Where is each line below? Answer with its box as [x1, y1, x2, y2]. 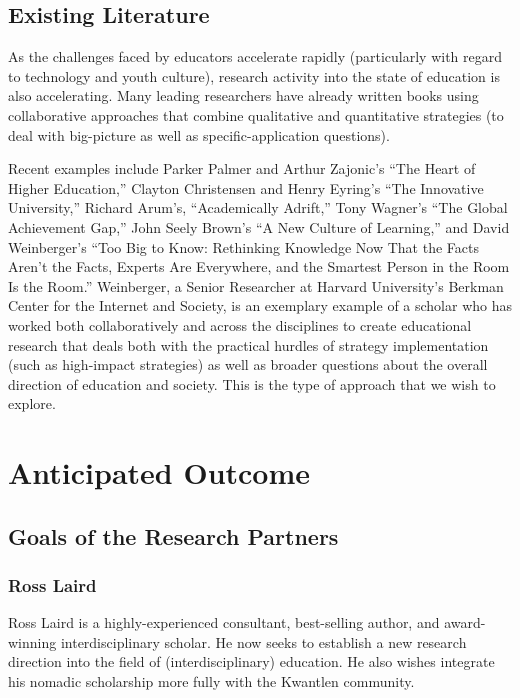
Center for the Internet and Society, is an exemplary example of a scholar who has [8, 295, 513, 316]
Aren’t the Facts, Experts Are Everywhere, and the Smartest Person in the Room [8, 256, 510, 277]
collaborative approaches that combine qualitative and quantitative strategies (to [8, 104, 504, 125]
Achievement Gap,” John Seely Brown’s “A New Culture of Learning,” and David [8, 216, 510, 237]
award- [444, 612, 486, 633]
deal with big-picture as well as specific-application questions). [8, 124, 390, 145]
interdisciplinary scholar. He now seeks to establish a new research [60, 631, 467, 652]
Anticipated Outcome [8, 452, 311, 493]
